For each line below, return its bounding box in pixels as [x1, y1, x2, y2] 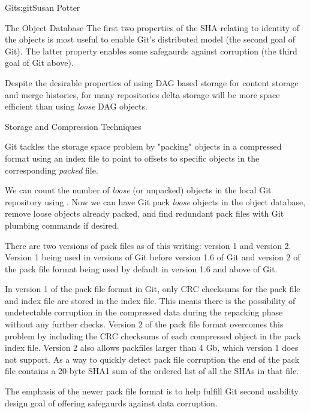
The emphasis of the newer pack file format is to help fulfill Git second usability [5, 385, 299, 397]
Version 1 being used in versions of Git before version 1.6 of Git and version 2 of [5, 251, 300, 263]
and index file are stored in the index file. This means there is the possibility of [5, 294, 296, 306]
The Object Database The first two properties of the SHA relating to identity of [5, 21, 299, 34]
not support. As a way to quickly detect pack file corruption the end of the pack [5, 353, 300, 365]
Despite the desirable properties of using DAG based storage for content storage [5, 76, 299, 89]
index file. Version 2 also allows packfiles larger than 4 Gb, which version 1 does [5, 341, 299, 354]
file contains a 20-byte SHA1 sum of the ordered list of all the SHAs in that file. [5, 365, 299, 377]
